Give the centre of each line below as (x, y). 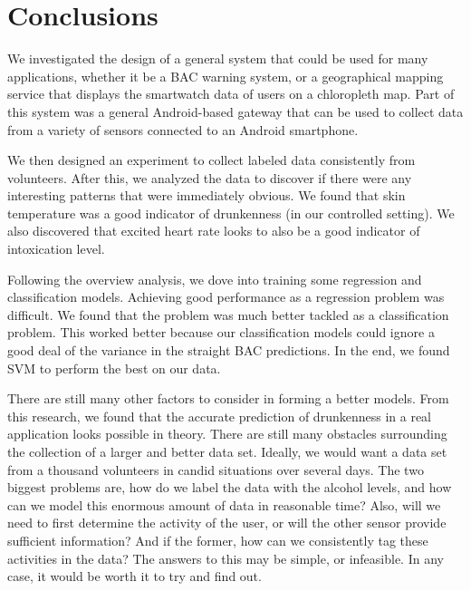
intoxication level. (56, 249)
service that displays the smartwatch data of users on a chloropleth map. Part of (231, 94)
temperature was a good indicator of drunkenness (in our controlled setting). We (231, 213)
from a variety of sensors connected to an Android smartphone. (183, 129)
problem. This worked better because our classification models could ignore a (221, 332)
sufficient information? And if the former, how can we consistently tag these (218, 540)
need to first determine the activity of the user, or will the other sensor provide (227, 523)
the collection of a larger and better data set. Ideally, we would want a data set (227, 451)
